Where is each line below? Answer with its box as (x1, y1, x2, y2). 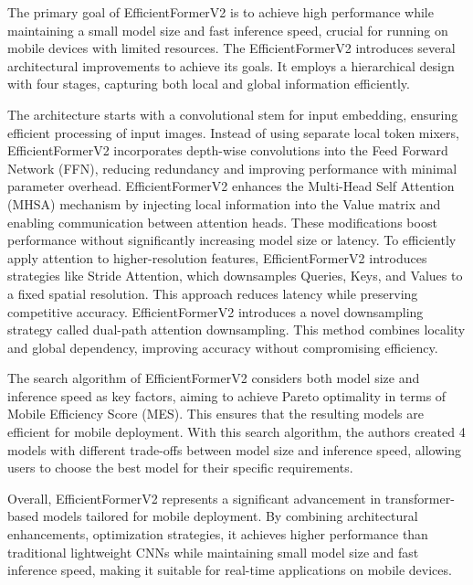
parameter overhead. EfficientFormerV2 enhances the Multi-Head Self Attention (7, 176, 455, 196)
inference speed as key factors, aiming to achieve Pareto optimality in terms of (7, 386, 447, 405)
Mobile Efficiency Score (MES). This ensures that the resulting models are (7, 404, 424, 423)
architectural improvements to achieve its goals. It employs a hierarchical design (7, 56, 455, 75)
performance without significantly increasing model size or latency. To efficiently (7, 230, 457, 250)
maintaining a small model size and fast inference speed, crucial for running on (7, 20, 448, 39)
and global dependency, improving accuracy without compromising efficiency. (7, 337, 438, 356)
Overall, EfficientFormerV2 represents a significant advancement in (7, 488, 382, 507)
